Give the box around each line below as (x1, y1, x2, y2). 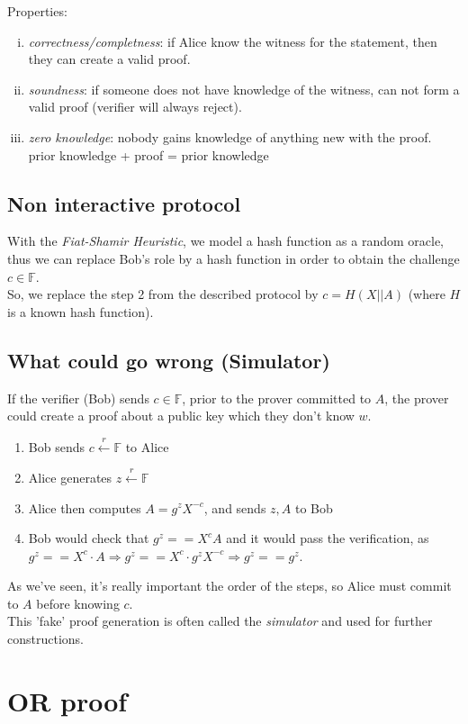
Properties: (7, 2, 67, 20)
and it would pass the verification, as (226, 529, 429, 548)
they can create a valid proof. (28, 50, 191, 68)
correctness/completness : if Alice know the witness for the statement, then (28, 32, 437, 50)
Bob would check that (28, 529, 149, 548)
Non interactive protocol (7, 189, 241, 217)
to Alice (125, 437, 169, 456)
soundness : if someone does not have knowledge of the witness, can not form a (28, 79, 460, 98)
